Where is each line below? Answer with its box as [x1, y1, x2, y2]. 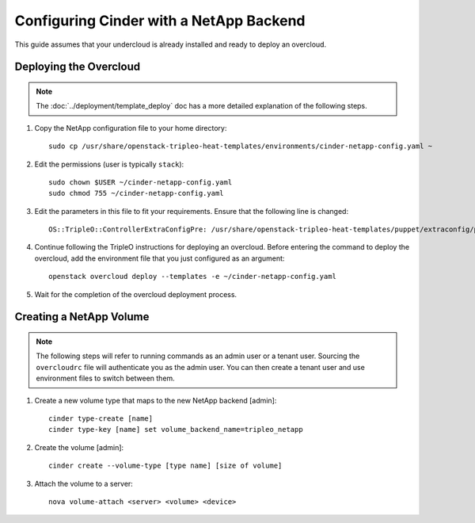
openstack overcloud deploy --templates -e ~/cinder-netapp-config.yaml [48, 272, 336, 281]
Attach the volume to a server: [34, 479, 134, 488]
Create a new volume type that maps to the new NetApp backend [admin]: [34, 395, 277, 405]
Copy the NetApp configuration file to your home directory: [34, 123, 227, 132]
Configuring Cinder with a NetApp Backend [14, 12, 306, 29]
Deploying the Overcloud [14, 60, 141, 74]
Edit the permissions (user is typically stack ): [34, 159, 184, 169]
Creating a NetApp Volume [14, 310, 150, 324]
